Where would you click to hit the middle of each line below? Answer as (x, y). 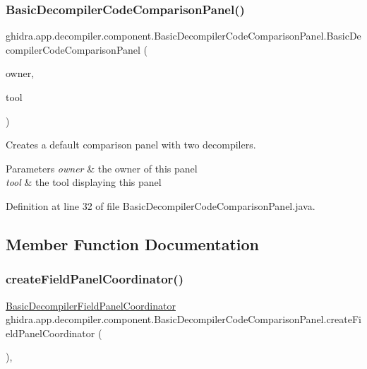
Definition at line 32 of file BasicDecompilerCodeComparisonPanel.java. (161, 205)
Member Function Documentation (133, 244)
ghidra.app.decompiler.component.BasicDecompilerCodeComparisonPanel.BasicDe (183, 36)
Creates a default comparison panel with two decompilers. (131, 145)
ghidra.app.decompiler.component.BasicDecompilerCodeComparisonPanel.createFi (183, 319)
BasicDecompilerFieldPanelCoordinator (91, 305)
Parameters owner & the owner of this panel (102, 168)
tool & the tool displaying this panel (84, 182)
